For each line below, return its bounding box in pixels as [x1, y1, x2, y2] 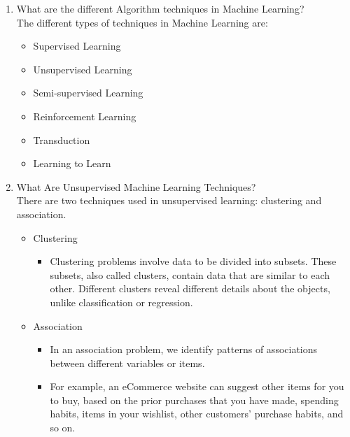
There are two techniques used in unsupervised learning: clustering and [16, 193, 322, 208]
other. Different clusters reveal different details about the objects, [50, 281, 330, 296]
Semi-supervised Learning [33, 85, 143, 100]
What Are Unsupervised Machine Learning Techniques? [16, 179, 256, 194]
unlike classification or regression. [50, 294, 193, 309]
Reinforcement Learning [33, 108, 136, 123]
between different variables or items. [50, 355, 205, 370]
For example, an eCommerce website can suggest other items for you [50, 379, 344, 394]
